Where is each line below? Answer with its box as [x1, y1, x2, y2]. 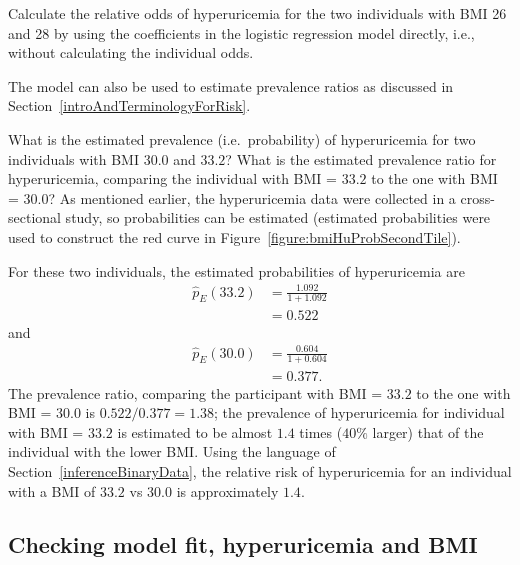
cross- [460, 187, 495, 208]
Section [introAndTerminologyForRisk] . [8, 95, 251, 116]
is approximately [176, 480, 279, 501]
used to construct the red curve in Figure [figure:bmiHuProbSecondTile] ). [8, 226, 461, 247]
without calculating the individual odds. [8, 42, 254, 63]
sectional [8, 207, 61, 228]
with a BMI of [8, 480, 96, 501]
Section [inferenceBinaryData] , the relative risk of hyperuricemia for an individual [8, 460, 512, 481]
